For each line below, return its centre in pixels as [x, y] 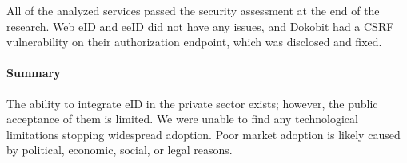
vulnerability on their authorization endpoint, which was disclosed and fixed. [194, 42]
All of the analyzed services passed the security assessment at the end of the [193, 10]
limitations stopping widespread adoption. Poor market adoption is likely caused [203, 134]
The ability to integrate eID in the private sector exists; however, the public [192, 103]
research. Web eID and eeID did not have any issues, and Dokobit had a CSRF [200, 26]
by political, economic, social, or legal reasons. [120, 150]
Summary [34, 73]
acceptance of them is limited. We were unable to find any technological [182, 119]
